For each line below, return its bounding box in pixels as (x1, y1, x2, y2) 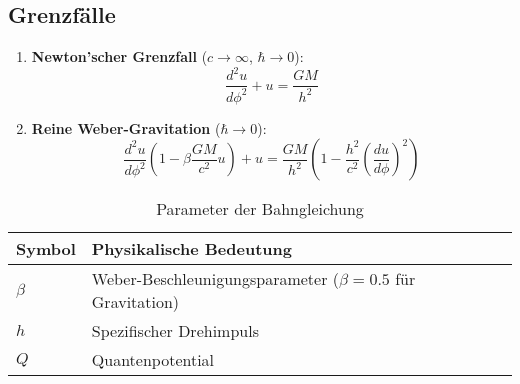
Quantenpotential (91, 348, 215, 372)
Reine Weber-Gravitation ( (31, 117, 221, 138)
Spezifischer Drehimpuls (91, 319, 259, 343)
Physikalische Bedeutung (91, 237, 292, 261)
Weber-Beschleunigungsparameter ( (91, 267, 339, 291)
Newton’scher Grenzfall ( (31, 46, 208, 67)
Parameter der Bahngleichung (156, 197, 364, 221)
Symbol (16, 237, 76, 261)
